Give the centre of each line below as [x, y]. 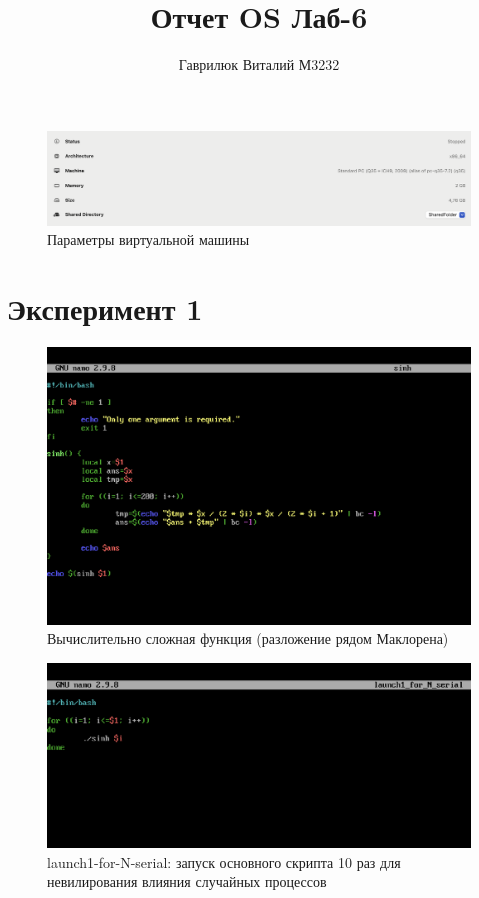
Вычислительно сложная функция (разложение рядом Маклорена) [248, 638]
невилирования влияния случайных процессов [187, 881]
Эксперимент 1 [105, 307]
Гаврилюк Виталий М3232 [259, 64]
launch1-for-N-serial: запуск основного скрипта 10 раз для [224, 861]
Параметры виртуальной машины [148, 239]
